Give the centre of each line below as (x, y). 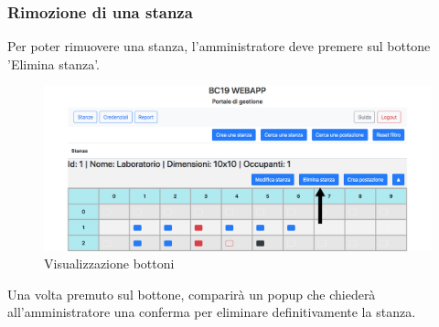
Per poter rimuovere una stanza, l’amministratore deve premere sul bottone (219, 46)
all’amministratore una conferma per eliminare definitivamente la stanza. (212, 312)
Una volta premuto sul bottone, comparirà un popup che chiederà (192, 294)
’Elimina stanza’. (54, 63)
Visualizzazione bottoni (109, 264)
